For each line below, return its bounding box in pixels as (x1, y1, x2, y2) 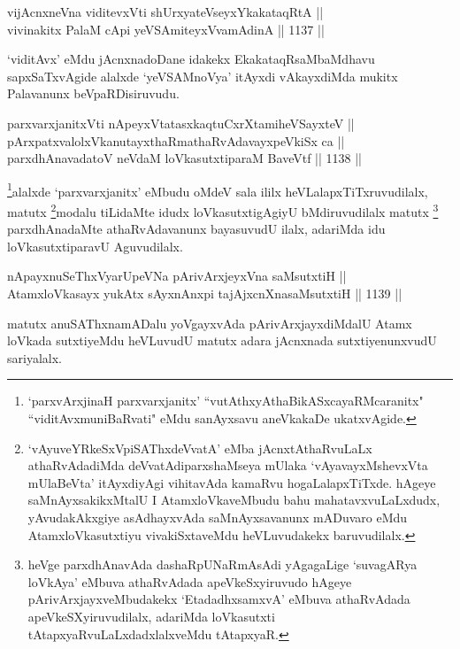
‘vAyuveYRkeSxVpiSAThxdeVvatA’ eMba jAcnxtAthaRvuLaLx (27, 438, 372, 457)
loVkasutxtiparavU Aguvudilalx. (7, 236, 183, 255)
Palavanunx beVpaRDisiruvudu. (7, 84, 180, 103)
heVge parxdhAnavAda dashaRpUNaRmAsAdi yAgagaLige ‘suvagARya (27, 555, 418, 574)
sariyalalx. (7, 348, 62, 367)
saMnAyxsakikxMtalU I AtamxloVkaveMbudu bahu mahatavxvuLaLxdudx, (27, 491, 441, 509)
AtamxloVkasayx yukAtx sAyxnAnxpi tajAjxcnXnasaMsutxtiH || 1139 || (7, 284, 402, 303)
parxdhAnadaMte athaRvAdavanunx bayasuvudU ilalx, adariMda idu (7, 220, 386, 238)
